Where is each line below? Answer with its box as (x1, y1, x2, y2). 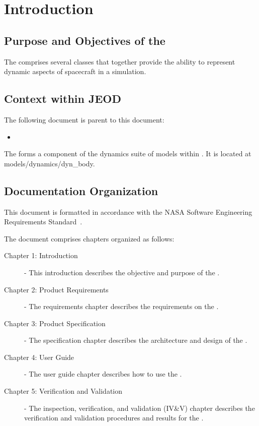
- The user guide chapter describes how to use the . (24, 369, 182, 379)
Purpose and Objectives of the (4, 32, 165, 48)
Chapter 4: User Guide (4, 351, 74, 362)
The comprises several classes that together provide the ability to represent (4, 56, 235, 67)
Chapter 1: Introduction (4, 250, 78, 261)
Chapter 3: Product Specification (4, 318, 106, 328)
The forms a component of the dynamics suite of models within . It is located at (4, 148, 251, 159)
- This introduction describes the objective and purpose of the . (24, 267, 220, 277)
